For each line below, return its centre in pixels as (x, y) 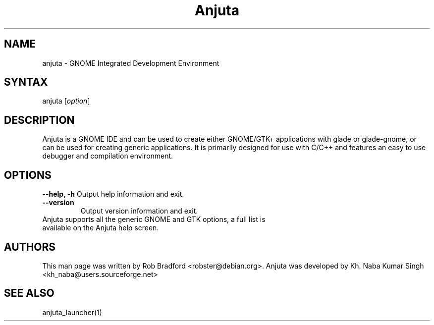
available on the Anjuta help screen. (101, 228)
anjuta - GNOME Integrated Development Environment (131, 63)
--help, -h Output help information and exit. (113, 194)
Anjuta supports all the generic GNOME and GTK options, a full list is (154, 219)
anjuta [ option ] (66, 101)
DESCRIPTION (39, 120)
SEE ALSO (29, 293)
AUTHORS (30, 247)
